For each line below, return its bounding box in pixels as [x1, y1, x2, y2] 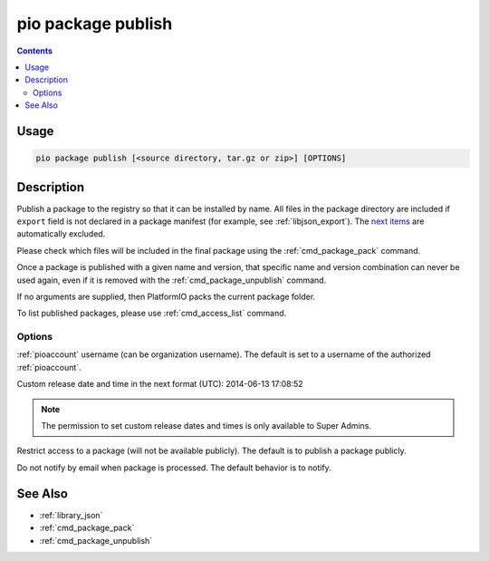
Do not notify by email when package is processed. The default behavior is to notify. [16, 462, 332, 473]
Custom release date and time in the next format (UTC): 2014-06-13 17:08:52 [16, 379, 303, 390]
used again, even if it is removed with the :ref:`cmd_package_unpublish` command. [16, 275, 327, 285]
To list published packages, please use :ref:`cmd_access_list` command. [16, 308, 287, 319]
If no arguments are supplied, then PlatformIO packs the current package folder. [16, 291, 316, 302]
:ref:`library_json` [39, 509, 103, 520]
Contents [16, 45, 53, 56]
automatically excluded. [16, 228, 106, 239]
